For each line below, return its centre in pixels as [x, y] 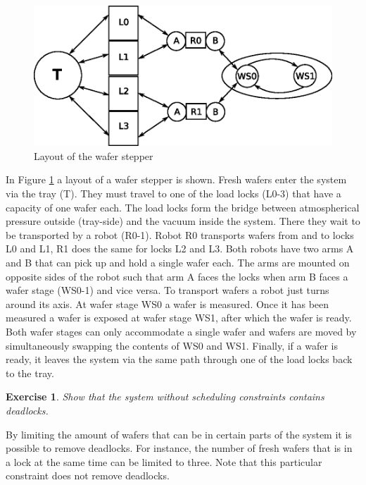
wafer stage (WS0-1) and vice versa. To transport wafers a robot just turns [168, 290]
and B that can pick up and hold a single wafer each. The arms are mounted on [178, 262]
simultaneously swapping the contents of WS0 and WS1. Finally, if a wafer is [172, 345]
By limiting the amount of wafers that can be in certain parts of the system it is [179, 434]
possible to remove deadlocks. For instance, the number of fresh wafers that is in [179, 448]
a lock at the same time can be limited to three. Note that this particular [164, 461]
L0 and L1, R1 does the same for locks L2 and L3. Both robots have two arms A [180, 248]
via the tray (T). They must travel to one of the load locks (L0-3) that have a [173, 194]
